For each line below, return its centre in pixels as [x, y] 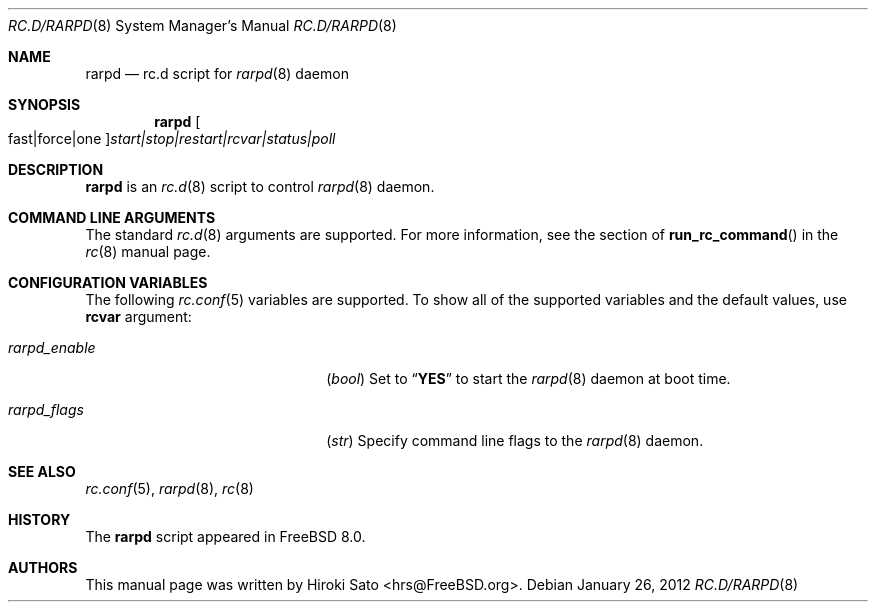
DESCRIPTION [56, 169]
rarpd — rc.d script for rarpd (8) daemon [217, 73]
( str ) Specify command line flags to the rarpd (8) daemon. [515, 440]
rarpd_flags [46, 409]
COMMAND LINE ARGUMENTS [112, 217]
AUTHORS [43, 567]
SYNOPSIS [44, 104]
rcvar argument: [138, 316]
